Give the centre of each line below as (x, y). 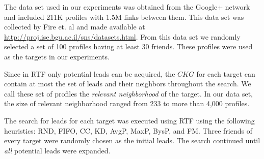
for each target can (226, 73)
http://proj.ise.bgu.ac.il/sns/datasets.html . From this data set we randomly (122, 36)
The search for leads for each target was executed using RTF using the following (129, 120)
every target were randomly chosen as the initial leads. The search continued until (132, 140)
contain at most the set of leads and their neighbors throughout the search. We (128, 84)
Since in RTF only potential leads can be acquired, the (90, 73)
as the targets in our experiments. (57, 56)
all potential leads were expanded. (57, 150)
